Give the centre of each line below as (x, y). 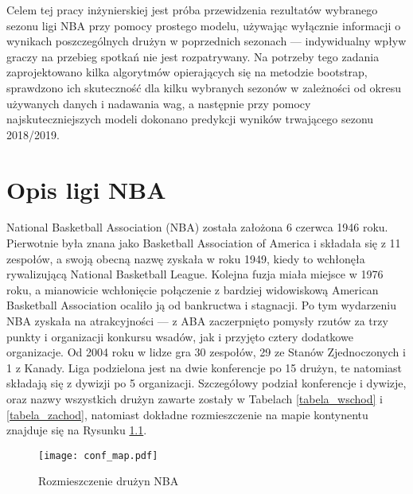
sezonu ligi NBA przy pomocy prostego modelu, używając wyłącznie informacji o (204, 25)
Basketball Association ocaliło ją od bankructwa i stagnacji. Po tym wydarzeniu (202, 305)
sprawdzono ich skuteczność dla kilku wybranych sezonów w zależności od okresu (204, 87)
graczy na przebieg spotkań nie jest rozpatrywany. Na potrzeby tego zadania (193, 56)
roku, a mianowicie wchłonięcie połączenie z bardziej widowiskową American (193, 289)
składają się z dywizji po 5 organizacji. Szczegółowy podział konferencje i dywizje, (206, 383)
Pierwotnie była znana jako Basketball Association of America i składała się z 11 (204, 243)
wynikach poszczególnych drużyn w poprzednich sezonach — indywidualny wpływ (206, 41)
